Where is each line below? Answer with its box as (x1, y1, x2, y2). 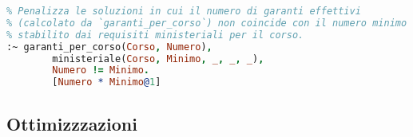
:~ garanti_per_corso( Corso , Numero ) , (6, 41, 212, 53)
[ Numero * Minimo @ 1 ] (52, 76, 161, 88)
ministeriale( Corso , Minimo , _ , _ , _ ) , (52, 53, 264, 65)
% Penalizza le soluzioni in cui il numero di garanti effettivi (6, 6, 361, 17)
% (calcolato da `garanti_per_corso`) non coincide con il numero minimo (6, 17, 407, 29)
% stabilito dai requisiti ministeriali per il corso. (6, 29, 304, 41)
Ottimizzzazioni (6, 111, 137, 135)
